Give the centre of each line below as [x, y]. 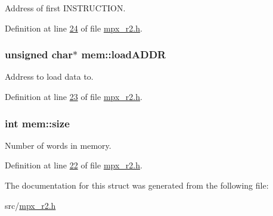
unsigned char [39, 54]
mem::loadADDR [124, 54]
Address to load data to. [49, 76]
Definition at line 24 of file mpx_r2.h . [74, 28]
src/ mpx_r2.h [30, 205]
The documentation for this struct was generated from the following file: [137, 185]
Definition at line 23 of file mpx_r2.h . [74, 96]
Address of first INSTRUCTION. [65, 8]
